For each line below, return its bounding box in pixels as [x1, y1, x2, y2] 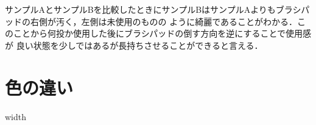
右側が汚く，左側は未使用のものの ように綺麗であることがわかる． [30, 15, 298, 27]
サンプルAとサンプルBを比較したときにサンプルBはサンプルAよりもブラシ [5, 3, 301, 15]
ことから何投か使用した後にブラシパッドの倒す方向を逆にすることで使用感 [13, 27, 312, 40]
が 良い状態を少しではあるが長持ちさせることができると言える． [5, 38, 263, 51]
